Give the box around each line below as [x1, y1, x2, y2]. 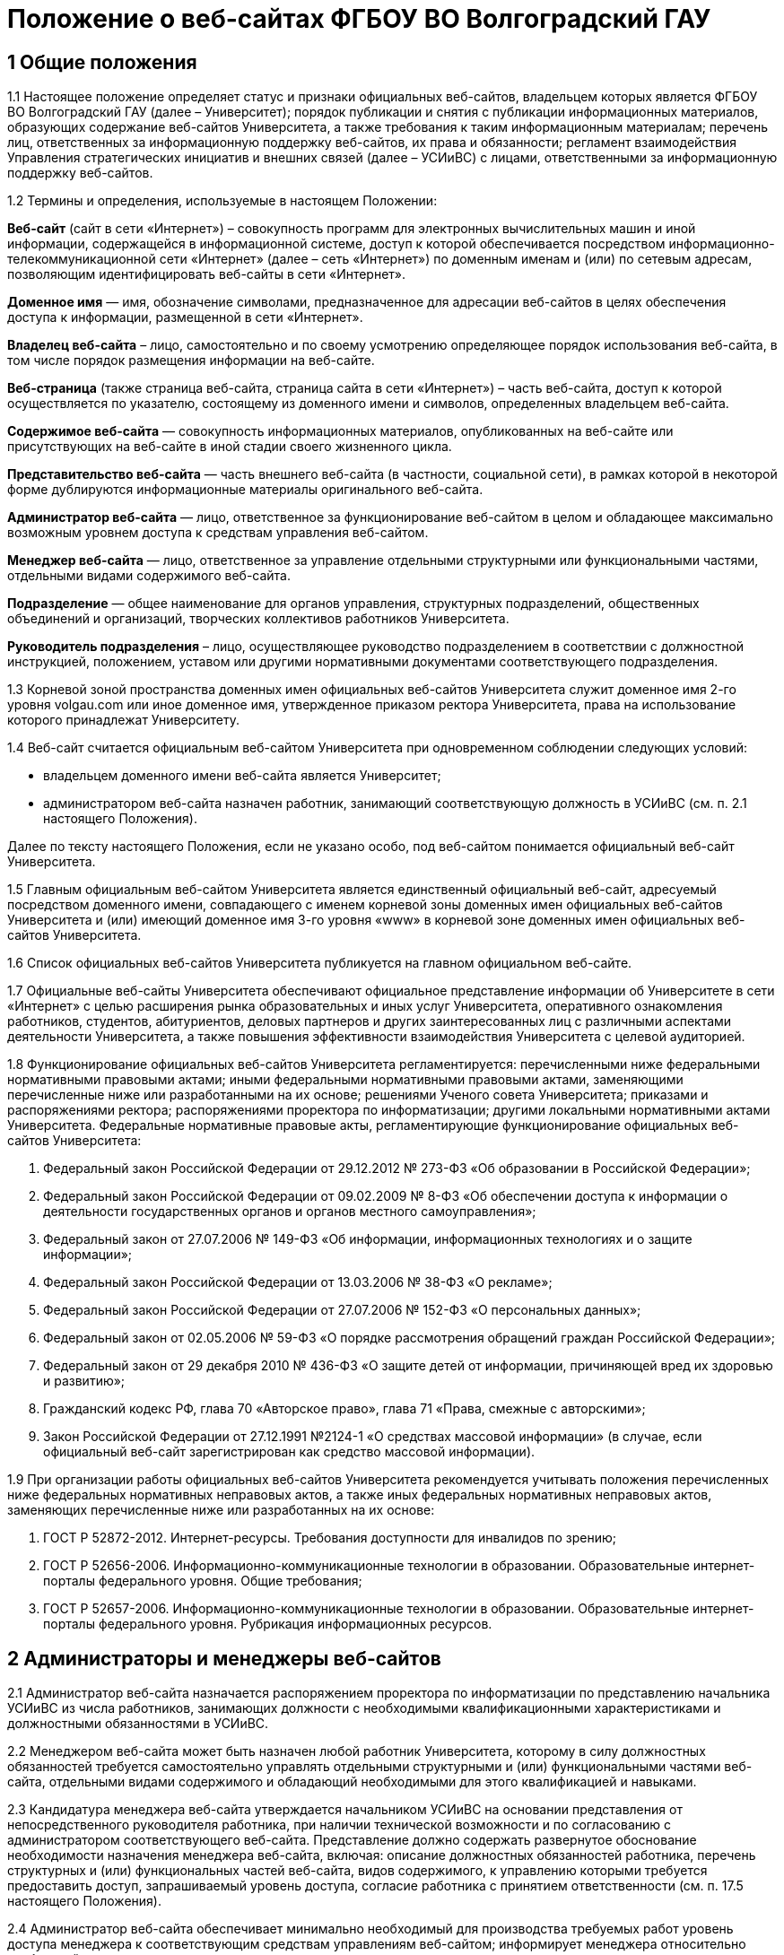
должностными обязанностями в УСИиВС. [7, 1716, 269, 1732]
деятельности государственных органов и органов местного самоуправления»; [43, 1203, 536, 1220]
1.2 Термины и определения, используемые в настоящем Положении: [7, 193, 438, 209]
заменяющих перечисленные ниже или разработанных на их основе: [7, 1502, 435, 1518]
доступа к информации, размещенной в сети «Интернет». [7, 309, 363, 326]
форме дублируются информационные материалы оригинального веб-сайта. [7, 482, 483, 498]
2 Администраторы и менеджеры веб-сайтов [7, 1647, 441, 1670]
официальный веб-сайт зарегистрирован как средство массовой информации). [43, 1444, 536, 1460]
